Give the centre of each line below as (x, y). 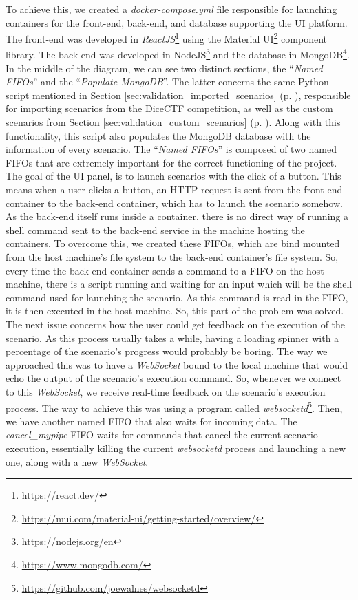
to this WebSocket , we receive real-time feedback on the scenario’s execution (166, 391)
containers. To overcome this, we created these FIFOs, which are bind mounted (173, 243)
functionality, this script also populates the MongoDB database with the (158, 135)
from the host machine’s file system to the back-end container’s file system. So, (172, 257)
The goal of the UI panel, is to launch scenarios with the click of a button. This (173, 176)
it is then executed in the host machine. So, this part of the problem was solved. (175, 311)
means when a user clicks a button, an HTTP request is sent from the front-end (174, 190)
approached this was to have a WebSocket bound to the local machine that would (177, 364)
